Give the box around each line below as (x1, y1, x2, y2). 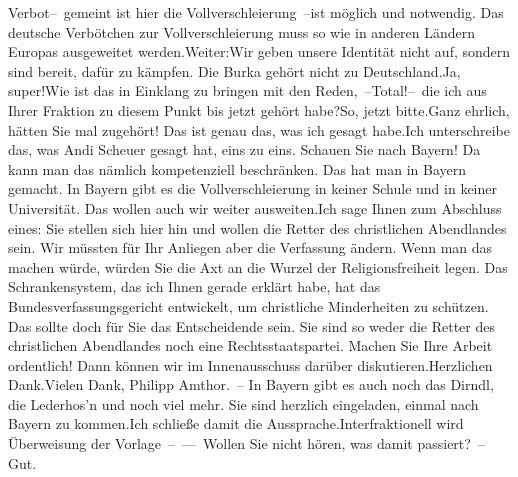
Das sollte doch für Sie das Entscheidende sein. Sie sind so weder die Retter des (8, 315, 495, 336)
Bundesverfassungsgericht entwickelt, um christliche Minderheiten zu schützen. (8, 295, 489, 316)
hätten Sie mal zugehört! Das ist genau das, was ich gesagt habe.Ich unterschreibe (8, 119, 511, 140)
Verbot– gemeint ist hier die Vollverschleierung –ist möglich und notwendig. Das (8, 2, 504, 22)
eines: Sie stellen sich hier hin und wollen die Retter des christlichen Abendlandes (8, 217, 507, 238)
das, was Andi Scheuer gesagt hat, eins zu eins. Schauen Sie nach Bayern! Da (8, 139, 481, 160)
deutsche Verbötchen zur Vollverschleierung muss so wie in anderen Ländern (8, 21, 476, 42)
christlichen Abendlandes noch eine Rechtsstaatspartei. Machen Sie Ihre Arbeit (8, 335, 493, 356)
